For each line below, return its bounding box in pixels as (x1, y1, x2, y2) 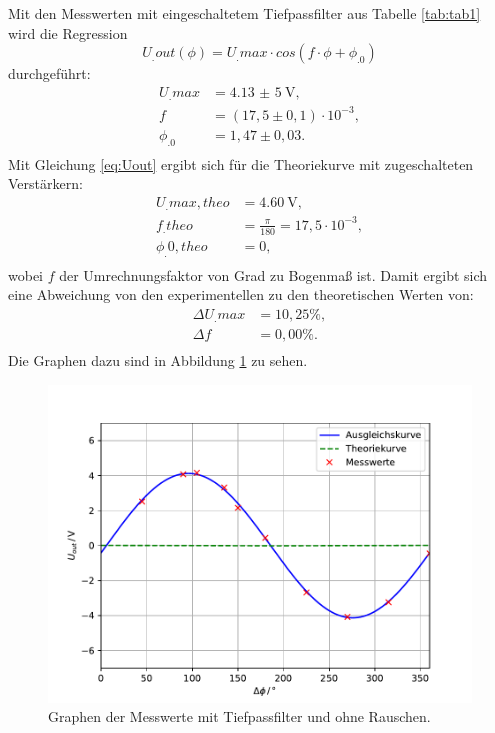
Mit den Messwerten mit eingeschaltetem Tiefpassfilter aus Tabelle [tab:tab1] (8, 3, 481, 23)
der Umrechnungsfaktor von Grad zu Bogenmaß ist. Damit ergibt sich (59, 264, 488, 285)
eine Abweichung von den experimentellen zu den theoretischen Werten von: (8, 284, 474, 305)
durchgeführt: (8, 63, 91, 84)
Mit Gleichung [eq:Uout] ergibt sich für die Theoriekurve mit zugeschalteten (8, 153, 474, 174)
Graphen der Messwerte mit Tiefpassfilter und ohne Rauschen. (48, 706, 431, 727)
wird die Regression (8, 22, 128, 43)
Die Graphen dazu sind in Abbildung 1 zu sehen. (8, 350, 308, 371)
